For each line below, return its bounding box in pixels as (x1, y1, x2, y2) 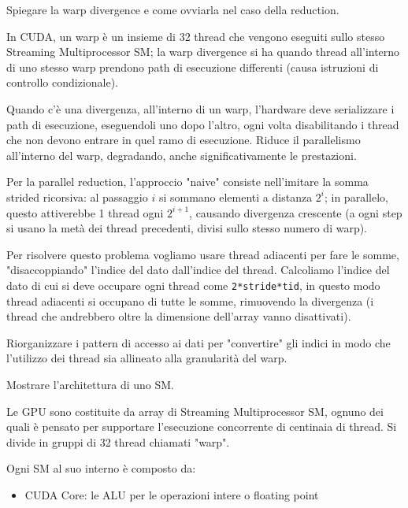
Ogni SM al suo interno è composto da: (6, 460, 196, 476)
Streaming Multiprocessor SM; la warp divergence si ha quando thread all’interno (6, 43, 400, 60)
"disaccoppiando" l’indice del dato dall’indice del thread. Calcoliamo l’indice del (6, 261, 390, 278)
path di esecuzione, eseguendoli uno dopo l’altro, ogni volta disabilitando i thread (6, 116, 399, 132)
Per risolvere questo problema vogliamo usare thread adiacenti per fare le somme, (6, 246, 399, 262)
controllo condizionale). (6, 74, 119, 91)
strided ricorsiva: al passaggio (6, 188, 148, 205)
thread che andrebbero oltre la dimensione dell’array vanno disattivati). (6, 308, 351, 324)
